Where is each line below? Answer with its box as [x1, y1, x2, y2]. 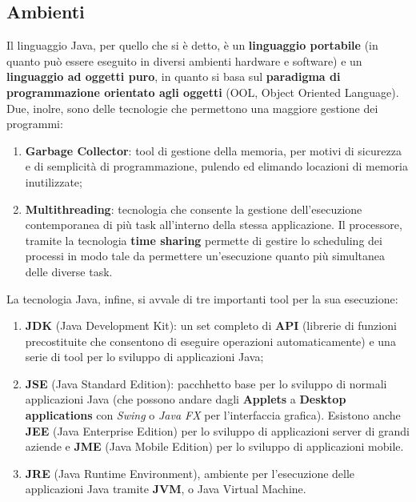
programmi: [6, 115, 63, 132]
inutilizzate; [25, 173, 82, 190]
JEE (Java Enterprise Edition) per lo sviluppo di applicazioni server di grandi [25, 422, 410, 439]
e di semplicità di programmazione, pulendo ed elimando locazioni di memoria [25, 158, 408, 175]
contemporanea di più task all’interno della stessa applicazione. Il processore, [25, 216, 402, 233]
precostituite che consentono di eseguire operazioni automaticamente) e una [25, 332, 396, 349]
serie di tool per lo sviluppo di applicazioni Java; [25, 348, 264, 365]
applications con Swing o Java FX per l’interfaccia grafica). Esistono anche [25, 407, 401, 424]
